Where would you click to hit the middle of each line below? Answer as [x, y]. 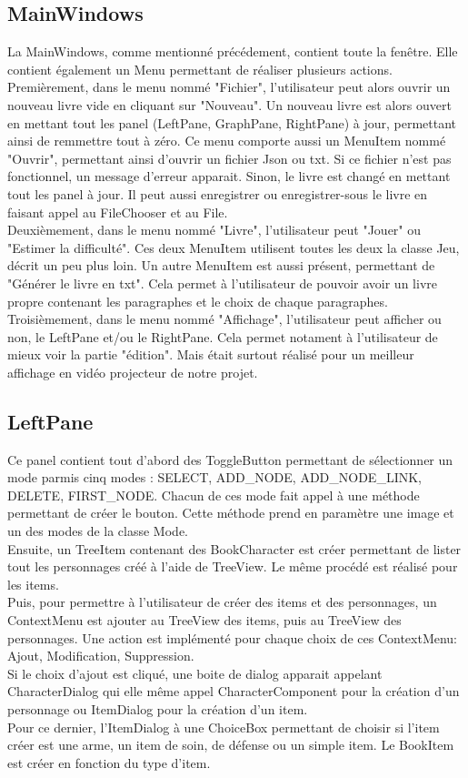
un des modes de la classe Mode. [98, 531]
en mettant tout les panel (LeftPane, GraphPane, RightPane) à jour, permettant [232, 122]
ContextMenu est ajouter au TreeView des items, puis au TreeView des [204, 620]
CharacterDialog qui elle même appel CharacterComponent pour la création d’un [234, 691]
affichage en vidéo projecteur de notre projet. [133, 372]
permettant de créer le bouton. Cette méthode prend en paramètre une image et [231, 513]
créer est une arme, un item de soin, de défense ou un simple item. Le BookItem [231, 745]
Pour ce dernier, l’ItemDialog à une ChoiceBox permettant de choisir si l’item [224, 727]
